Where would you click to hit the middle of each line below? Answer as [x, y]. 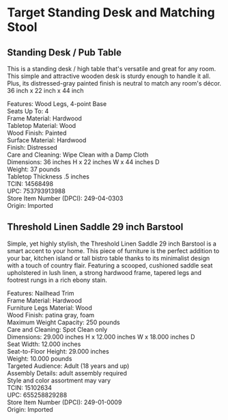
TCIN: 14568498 [30, 184]
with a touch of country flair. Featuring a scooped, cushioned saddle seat [110, 265]
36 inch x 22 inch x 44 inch [45, 91]
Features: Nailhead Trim [41, 293]
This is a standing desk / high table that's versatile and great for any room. [112, 69]
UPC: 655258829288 [37, 395]
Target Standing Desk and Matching [111, 13]
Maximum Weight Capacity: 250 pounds [64, 322]
